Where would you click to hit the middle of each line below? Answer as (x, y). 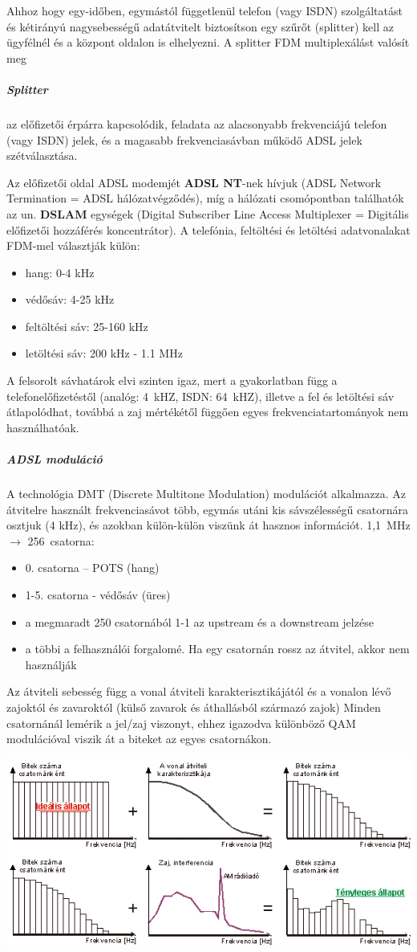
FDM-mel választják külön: (73, 245)
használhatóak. (43, 427)
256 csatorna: (61, 540)
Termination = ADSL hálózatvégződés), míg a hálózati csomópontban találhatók (205, 198)
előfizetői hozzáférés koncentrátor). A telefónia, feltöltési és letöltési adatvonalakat (208, 229)
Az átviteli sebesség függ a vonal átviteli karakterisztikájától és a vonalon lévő (199, 691)
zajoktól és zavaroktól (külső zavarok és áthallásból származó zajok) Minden (194, 707)
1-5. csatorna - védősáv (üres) (98, 594)
